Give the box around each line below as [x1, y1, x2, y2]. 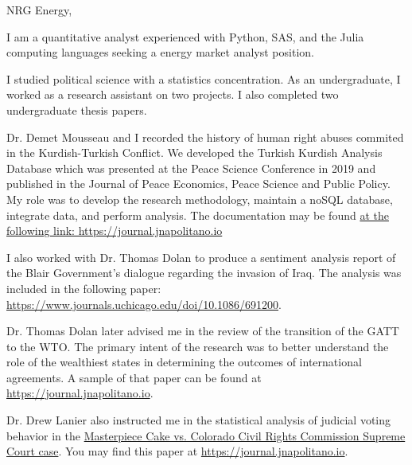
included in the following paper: [6, 279, 161, 296]
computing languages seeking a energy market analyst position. [6, 44, 314, 61]
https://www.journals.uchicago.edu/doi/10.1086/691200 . [6, 295, 282, 312]
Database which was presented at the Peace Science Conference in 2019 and [6, 159, 376, 176]
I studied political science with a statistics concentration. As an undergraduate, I [6, 70, 401, 87]
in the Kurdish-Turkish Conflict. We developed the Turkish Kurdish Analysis [6, 144, 383, 161]
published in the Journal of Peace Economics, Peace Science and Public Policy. [6, 175, 391, 192]
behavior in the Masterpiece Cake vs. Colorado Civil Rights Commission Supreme [6, 427, 406, 444]
